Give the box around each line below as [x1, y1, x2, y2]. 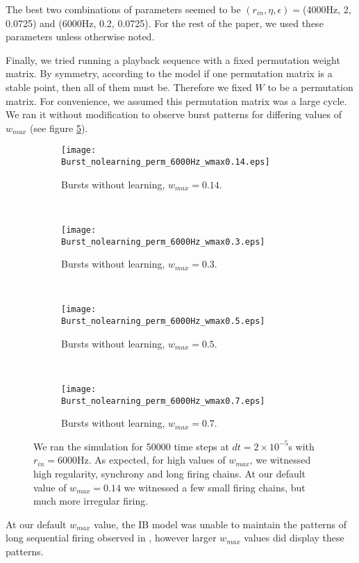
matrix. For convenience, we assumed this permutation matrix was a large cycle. [6, 93, 347, 108]
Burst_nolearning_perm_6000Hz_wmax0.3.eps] [61, 236, 265, 247]
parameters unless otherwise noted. [6, 29, 155, 44]
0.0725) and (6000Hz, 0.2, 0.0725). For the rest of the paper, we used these [6, 15, 324, 30]
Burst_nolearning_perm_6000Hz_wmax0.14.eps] [61, 157, 270, 167]
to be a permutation [267, 79, 353, 94]
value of [33, 480, 67, 494]
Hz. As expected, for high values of [77, 452, 226, 467]
